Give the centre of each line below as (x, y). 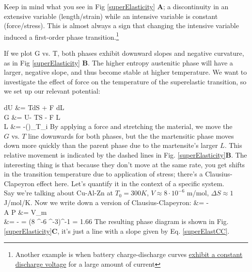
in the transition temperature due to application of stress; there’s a (103, 174)
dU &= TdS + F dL (34, 107)
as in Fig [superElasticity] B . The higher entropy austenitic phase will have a (118, 62)
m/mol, (198, 193)
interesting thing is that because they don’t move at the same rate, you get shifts (125, 164)
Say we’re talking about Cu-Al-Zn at (58, 193)
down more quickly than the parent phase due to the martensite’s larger (111, 145)
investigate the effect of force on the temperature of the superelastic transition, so (125, 81)
